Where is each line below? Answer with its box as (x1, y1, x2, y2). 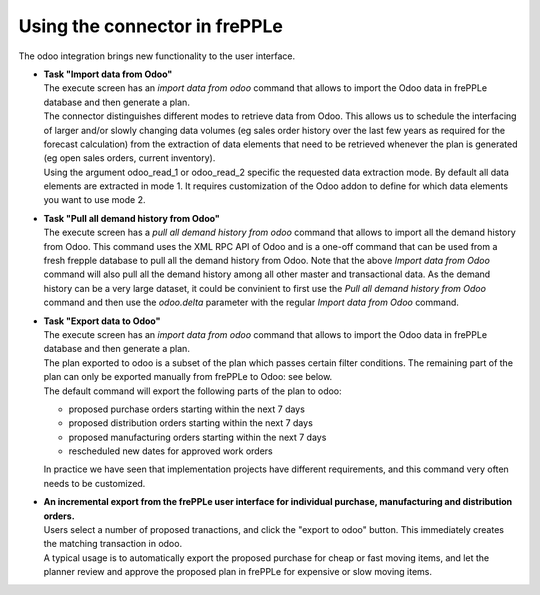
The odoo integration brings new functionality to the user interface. (18, 50, 296, 62)
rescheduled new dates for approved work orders (68, 445, 274, 457)
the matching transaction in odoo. (43, 538, 183, 550)
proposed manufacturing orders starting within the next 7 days (68, 431, 327, 443)
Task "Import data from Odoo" (43, 68, 173, 80)
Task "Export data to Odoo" (43, 315, 161, 327)
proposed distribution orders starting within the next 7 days (68, 417, 314, 429)
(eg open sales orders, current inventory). (43, 152, 216, 164)
